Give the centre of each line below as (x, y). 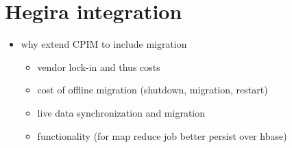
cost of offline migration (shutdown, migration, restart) (153, 90)
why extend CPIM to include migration (104, 44)
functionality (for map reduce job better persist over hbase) (162, 135)
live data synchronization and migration (121, 112)
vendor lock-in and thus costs (99, 66)
